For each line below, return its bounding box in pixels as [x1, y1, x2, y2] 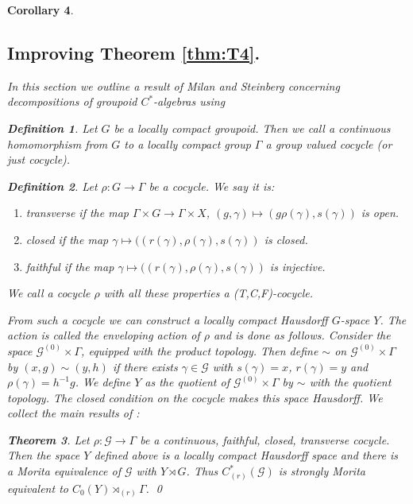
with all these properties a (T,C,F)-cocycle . [103, 285, 314, 301]
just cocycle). [7, 151, 71, 168]
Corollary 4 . [7, 2, 74, 17]
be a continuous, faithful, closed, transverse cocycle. [140, 431, 390, 448]
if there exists [112, 358, 178, 374]
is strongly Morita [278, 463, 365, 479]
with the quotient [309, 374, 392, 390]
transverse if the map [25, 204, 129, 221]
